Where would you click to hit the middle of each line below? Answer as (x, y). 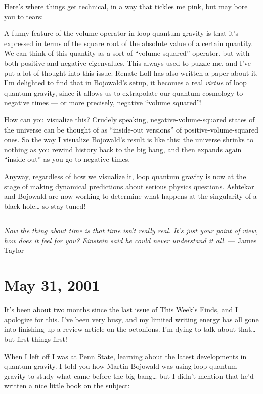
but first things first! (36, 339)
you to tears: (24, 16)
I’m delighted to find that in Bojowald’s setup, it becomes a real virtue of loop (125, 83)
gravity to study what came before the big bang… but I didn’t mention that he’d (129, 376)
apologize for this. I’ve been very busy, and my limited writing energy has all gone (131, 319)
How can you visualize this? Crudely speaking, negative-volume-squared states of (129, 119)
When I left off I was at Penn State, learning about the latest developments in (125, 356)
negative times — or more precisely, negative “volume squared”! (103, 102)
